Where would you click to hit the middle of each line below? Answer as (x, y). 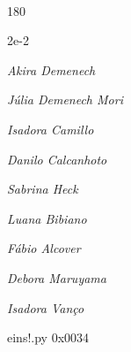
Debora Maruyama (57, 277)
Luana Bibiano (47, 218)
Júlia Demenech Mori (65, 99)
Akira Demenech (51, 69)
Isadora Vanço (46, 307)
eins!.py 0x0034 (48, 337)
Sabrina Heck (43, 189)
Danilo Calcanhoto (57, 159)
